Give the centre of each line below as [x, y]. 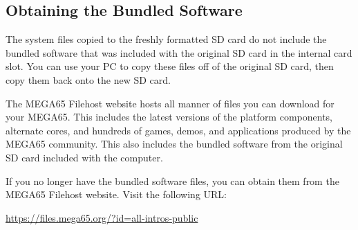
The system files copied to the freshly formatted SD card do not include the [166, 39]
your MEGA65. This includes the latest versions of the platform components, [169, 117]
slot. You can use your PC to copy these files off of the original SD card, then [170, 66]
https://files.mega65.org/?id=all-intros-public [102, 217]
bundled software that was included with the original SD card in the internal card [179, 52]
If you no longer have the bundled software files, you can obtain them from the [172, 180]
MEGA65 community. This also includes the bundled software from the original [174, 144]
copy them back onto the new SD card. [88, 79]
